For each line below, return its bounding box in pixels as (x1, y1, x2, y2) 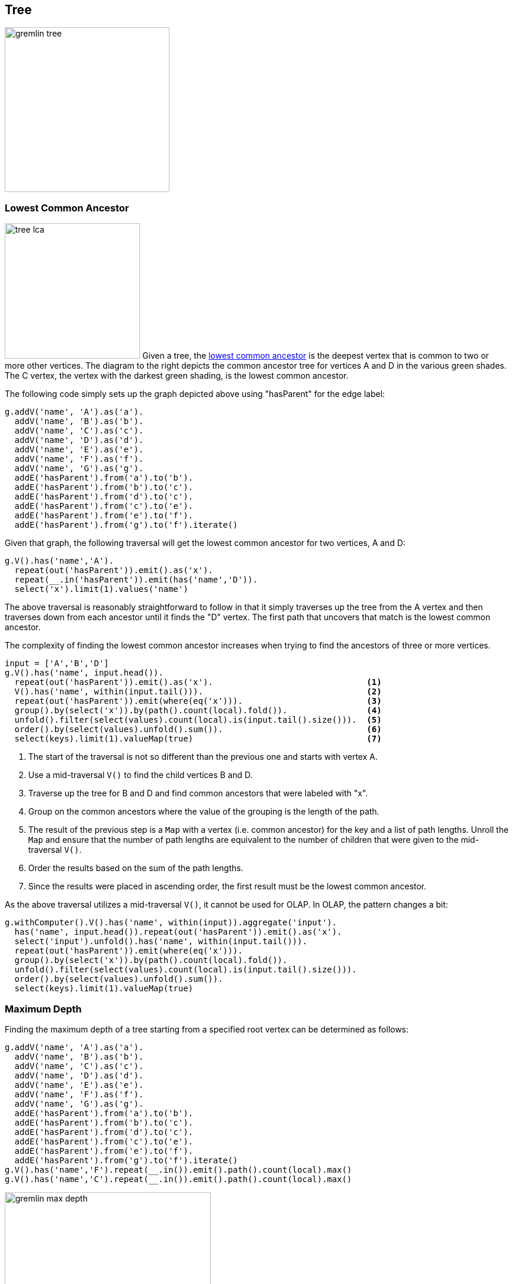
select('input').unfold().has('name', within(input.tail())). (14, 936, 308, 947)
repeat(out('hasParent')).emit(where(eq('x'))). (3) (14, 696, 382, 706)
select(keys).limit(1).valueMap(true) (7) (14, 734, 382, 744)
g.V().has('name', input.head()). (5, 668, 164, 678)
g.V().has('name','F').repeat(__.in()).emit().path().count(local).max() (5, 1164, 352, 1174)
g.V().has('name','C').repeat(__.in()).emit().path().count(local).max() (5, 1174, 352, 1184)
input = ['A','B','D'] (5, 658, 109, 669)
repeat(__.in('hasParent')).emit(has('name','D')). (14, 575, 258, 585)
